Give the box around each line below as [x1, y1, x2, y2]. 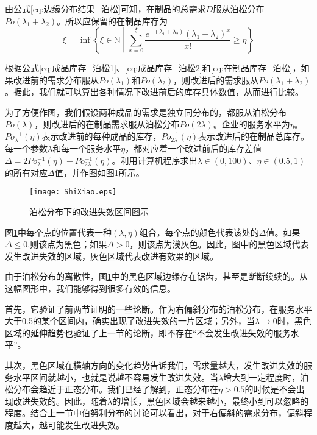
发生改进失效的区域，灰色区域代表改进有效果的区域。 [5, 249, 218, 262]
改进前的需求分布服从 [13, 73, 99, 86]
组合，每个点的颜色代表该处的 [139, 225, 259, 238]
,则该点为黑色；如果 [27, 238, 107, 250]
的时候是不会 [244, 383, 296, 395]
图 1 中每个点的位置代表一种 [5, 225, 112, 238]
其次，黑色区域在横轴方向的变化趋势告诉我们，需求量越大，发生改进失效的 [5, 358, 304, 371]
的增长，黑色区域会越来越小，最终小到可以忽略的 [112, 394, 309, 407]
